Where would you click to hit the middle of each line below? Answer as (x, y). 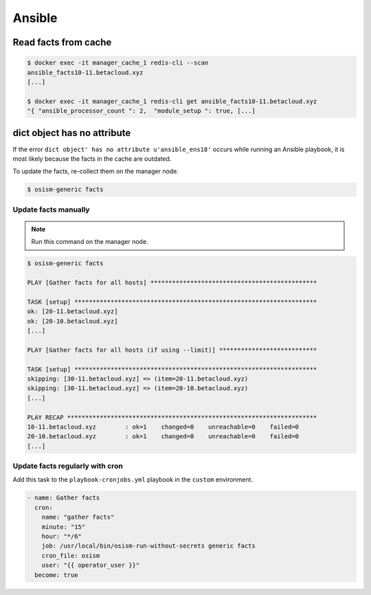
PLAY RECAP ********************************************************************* (172, 417)
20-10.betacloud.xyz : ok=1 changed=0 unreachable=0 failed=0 (163, 437)
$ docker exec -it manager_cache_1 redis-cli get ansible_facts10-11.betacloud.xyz (172, 101)
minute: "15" (64, 527)
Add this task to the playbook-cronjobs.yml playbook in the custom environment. (133, 480)
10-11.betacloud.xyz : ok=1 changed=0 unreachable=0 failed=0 (163, 427)
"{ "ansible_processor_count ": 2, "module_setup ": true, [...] (141, 111)
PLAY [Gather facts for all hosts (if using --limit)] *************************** (172, 350)
